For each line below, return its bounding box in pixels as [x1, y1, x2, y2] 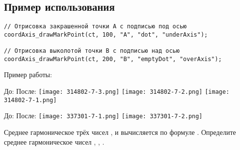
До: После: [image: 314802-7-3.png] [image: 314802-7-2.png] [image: [4, 86, 230, 96]
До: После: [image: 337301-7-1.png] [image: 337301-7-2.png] [4, 110, 203, 121]
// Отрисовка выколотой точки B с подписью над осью [4, 47, 180, 55]
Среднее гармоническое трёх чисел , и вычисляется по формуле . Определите [4, 127, 236, 137]
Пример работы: [4, 69, 52, 80]
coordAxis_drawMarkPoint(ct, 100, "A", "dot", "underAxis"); [4, 31, 208, 38]
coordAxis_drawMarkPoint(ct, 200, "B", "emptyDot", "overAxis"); [4, 55, 222, 63]
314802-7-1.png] [4, 96, 57, 104]
